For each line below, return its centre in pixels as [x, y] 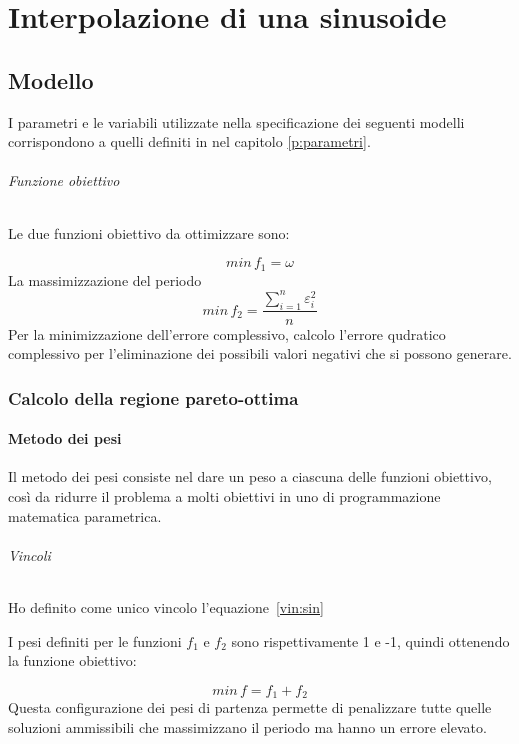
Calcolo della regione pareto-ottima [153, 397]
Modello [51, 79]
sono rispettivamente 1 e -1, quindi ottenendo [370, 640]
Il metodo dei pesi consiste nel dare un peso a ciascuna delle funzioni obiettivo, [250, 476]
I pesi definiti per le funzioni [95, 640]
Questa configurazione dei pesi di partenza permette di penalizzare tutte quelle [250, 707]
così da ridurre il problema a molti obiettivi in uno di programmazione [224, 495]
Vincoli [29, 554]
